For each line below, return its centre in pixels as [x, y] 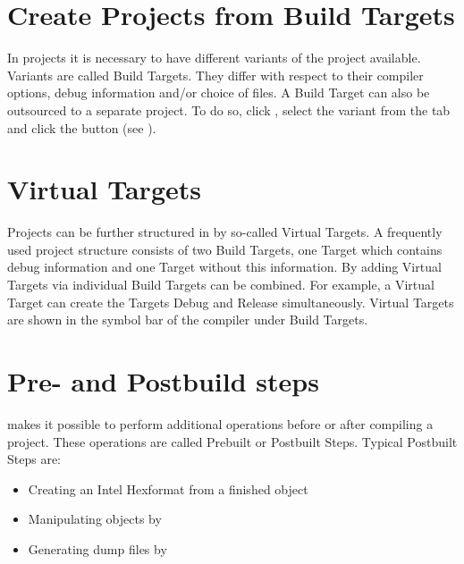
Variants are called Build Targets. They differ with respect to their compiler [215, 75]
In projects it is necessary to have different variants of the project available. [214, 58]
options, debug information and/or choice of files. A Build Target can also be [219, 93]
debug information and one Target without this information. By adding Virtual [224, 267]
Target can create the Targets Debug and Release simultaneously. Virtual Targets [231, 302]
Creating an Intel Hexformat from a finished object [168, 488]
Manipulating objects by [95, 519]
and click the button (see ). [82, 127]
